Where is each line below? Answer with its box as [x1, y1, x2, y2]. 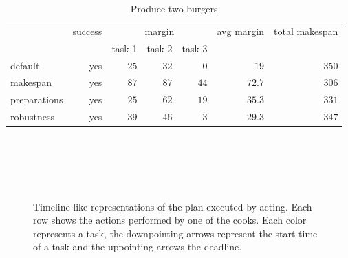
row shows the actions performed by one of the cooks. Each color [33, 213, 307, 227]
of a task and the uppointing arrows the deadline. [33, 239, 242, 254]
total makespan [273, 23, 338, 38]
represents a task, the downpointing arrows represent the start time [33, 226, 318, 240]
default [10, 58, 40, 72]
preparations [10, 92, 63, 107]
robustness [10, 109, 55, 124]
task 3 [182, 41, 208, 55]
